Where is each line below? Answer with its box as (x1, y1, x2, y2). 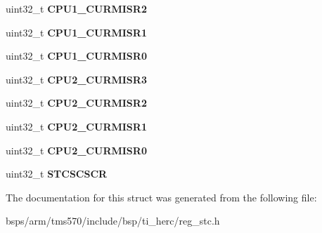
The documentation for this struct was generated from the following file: (6, 189, 317, 204)
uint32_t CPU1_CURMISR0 (6, 48, 147, 63)
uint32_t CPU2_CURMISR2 (6, 95, 147, 110)
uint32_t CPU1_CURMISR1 (6, 25, 147, 39)
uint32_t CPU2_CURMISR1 (6, 119, 147, 133)
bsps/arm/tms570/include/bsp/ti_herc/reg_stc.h (6, 213, 220, 228)
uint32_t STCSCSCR (6, 166, 108, 181)
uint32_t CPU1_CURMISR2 (6, 1, 147, 15)
